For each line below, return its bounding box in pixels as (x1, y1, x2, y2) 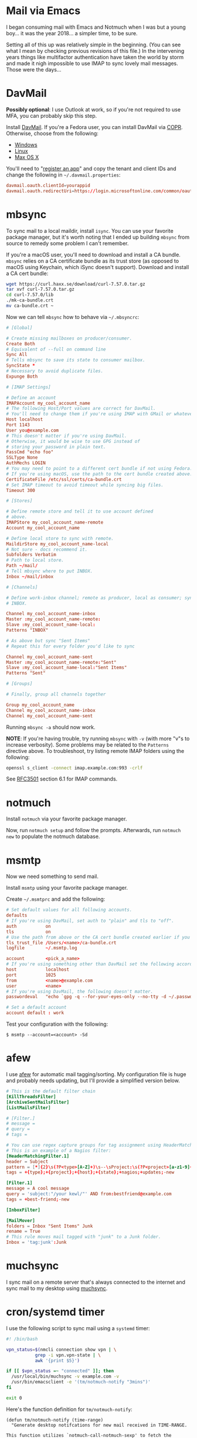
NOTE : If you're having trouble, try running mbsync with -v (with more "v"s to (6, 735, 190, 742)
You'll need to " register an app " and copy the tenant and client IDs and (6, 165, 177, 172)
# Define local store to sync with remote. (6, 535, 114, 541)
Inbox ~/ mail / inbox (6, 574, 54, 579)
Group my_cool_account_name (6, 702, 75, 708)
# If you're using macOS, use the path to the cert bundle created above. (6, 471, 193, 477)
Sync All (6, 352, 28, 358)
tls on (6, 928, 51, 935)
